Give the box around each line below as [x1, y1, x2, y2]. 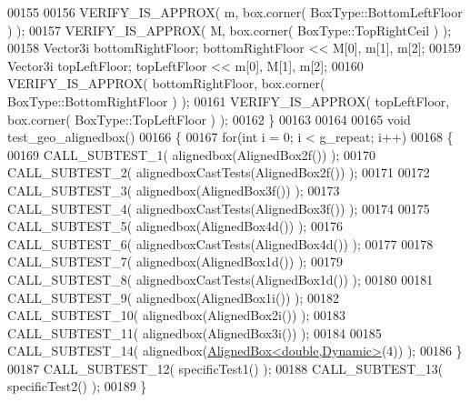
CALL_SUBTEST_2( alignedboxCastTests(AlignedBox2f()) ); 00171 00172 [7, 163, 430, 182]
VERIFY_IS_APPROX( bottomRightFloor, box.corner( [7, 74, 325, 93]
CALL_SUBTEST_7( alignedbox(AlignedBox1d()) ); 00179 [7, 252, 343, 271]
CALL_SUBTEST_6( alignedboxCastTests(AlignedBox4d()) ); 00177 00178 [7, 234, 434, 253]
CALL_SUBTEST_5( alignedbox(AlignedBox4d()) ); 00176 [7, 216, 343, 236]
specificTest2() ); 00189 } [7, 377, 147, 396]
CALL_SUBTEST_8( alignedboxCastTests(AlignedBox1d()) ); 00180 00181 [7, 269, 434, 288]
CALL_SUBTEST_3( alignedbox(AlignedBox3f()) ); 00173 [7, 180, 340, 199]
